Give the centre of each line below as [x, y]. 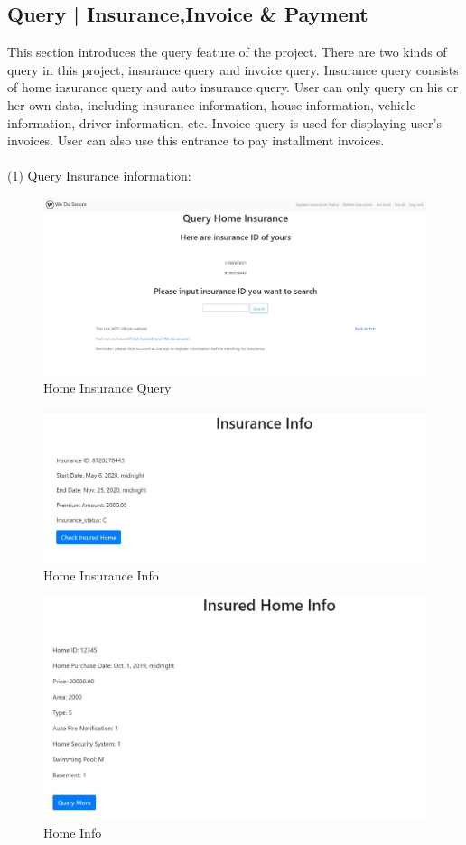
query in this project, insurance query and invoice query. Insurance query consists [233, 69]
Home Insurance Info [101, 575]
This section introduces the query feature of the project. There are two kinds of [227, 52]
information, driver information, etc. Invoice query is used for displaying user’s [224, 122]
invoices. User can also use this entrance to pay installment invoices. [196, 140]
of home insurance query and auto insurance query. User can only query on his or [233, 87]
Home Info [73, 832]
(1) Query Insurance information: [99, 176]
